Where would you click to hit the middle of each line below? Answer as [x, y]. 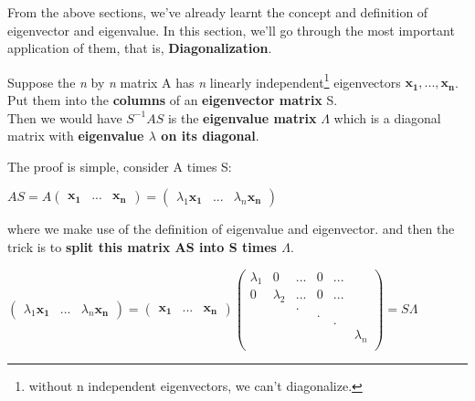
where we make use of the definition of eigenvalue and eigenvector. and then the [231, 229]
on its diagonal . [210, 136]
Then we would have [65, 117]
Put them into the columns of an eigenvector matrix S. [173, 100]
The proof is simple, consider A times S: [120, 166]
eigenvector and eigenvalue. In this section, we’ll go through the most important [231, 30]
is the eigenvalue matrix [242, 117]
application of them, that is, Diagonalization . [140, 48]
